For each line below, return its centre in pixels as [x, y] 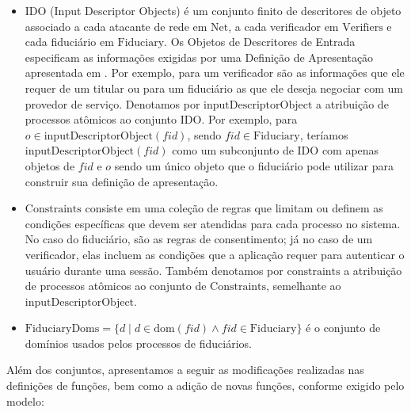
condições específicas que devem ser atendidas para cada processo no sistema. [213, 223]
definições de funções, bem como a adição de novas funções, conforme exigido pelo [205, 385]
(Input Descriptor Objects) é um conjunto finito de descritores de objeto [226, 10]
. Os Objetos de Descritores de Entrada [260, 42]
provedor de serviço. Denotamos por [112, 103]
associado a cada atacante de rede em [116, 26]
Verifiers [363, 27]
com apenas [350, 150]
